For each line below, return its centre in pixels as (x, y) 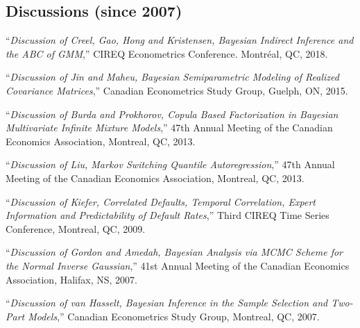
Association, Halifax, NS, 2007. (71, 279)
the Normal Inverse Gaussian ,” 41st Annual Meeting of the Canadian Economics (178, 265)
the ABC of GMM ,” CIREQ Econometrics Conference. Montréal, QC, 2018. (167, 53)
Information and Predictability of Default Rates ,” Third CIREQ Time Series (168, 215)
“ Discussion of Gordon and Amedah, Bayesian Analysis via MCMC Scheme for (174, 252)
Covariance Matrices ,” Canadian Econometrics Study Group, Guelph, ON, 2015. (177, 90)
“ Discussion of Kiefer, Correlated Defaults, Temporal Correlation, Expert (161, 201)
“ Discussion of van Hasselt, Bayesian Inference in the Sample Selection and (167, 303)
